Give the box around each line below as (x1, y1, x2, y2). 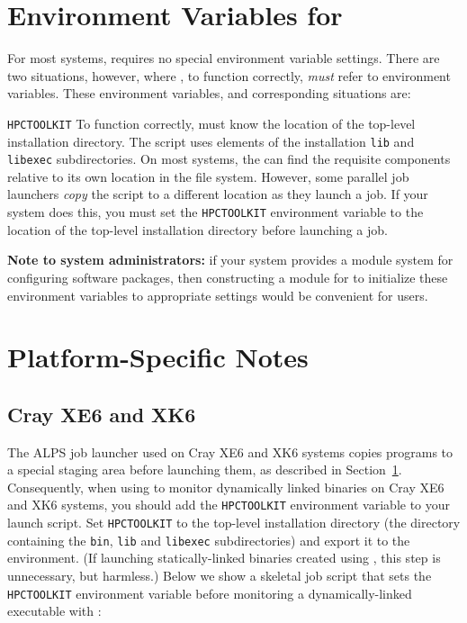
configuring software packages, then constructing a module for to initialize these (7, 267, 448, 286)
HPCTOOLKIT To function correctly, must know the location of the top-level (7, 113, 416, 132)
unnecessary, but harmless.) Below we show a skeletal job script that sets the (7, 566, 432, 585)
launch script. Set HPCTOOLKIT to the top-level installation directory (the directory (7, 513, 461, 532)
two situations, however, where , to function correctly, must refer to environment (7, 66, 451, 85)
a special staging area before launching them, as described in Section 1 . (7, 460, 402, 479)
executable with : (7, 601, 102, 620)
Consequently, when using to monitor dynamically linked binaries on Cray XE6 (7, 477, 445, 496)
